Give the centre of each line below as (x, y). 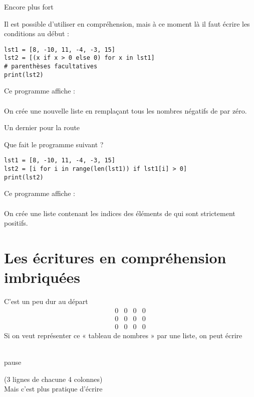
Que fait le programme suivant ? (54, 144)
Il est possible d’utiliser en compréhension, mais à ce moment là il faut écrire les (127, 23)
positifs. (16, 223)
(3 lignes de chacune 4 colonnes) (53, 379)
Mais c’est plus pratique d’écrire (53, 389)
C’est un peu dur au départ (46, 301)
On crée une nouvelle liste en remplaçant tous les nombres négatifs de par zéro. (125, 110)
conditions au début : (37, 33)
